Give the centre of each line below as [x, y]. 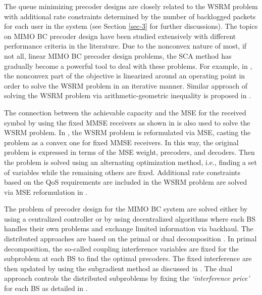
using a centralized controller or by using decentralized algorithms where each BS [130, 218]
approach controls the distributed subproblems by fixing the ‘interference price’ [127, 278]
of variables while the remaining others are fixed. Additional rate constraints [122, 172]
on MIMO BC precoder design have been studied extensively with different [120, 36]
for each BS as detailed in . [46, 288]
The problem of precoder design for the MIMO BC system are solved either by [126, 209]
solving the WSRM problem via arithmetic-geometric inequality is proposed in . [128, 95]
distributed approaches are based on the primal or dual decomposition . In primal [130, 239]
